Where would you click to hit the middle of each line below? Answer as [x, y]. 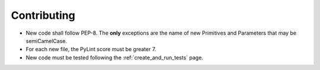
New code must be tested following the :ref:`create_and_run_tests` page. [115, 57]
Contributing [43, 15]
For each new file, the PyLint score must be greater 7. [91, 49]
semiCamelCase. [47, 41]
